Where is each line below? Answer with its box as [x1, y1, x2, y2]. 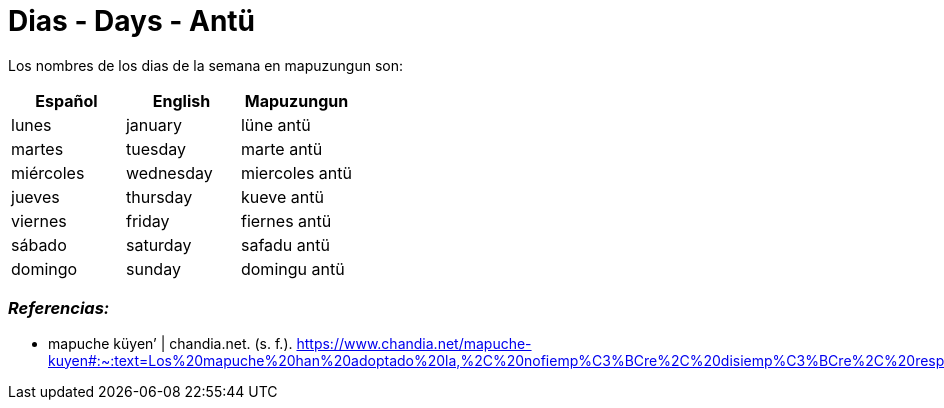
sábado [11, 234, 67, 255]
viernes [11, 210, 67, 231]
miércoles [11, 162, 85, 183]
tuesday [125, 138, 186, 159]
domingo [11, 258, 78, 279]
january [125, 114, 183, 135]
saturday [125, 234, 192, 255]
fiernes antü [240, 210, 332, 231]
